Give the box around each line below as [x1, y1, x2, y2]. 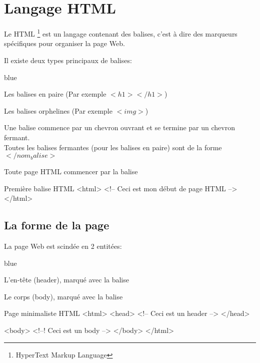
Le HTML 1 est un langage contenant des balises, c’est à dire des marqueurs [4, 27, 237, 39]
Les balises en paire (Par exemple [4, 89, 106, 99]
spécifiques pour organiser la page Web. [4, 38, 125, 49]
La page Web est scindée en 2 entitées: [4, 241, 122, 251]
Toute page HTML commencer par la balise [4, 166, 138, 177]
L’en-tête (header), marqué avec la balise [4, 274, 129, 285]
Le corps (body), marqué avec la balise [4, 291, 123, 301]
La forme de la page [4, 217, 109, 233]
